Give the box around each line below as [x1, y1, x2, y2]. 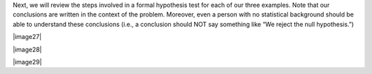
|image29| [12, 58, 42, 66]
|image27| [12, 33, 42, 41]
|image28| [12, 45, 42, 53]
